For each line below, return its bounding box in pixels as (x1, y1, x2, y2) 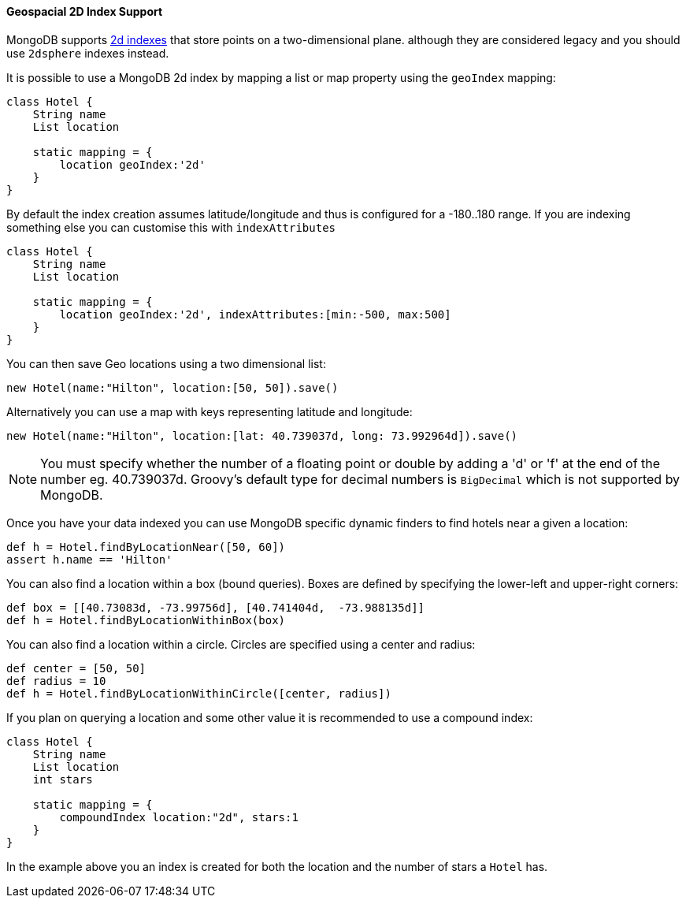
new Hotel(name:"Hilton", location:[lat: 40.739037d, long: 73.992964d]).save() (6, 429, 518, 442)
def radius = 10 (6, 674, 106, 687)
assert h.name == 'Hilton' (6, 552, 172, 566)
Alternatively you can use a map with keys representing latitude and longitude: (6, 404, 413, 419)
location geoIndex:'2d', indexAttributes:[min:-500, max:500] (59, 307, 451, 321)
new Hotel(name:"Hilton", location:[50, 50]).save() (6, 381, 339, 394)
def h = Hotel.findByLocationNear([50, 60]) (6, 540, 286, 553)
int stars (32, 772, 93, 786)
